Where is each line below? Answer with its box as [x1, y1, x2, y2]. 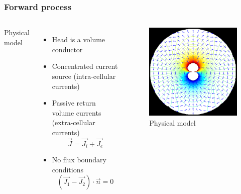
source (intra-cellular [52, 71, 116, 81]
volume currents [52, 107, 101, 118]
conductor [52, 44, 83, 54]
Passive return [52, 98, 96, 108]
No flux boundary [52, 154, 106, 165]
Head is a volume [52, 34, 105, 45]
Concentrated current [52, 61, 118, 71]
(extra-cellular [52, 117, 95, 128]
